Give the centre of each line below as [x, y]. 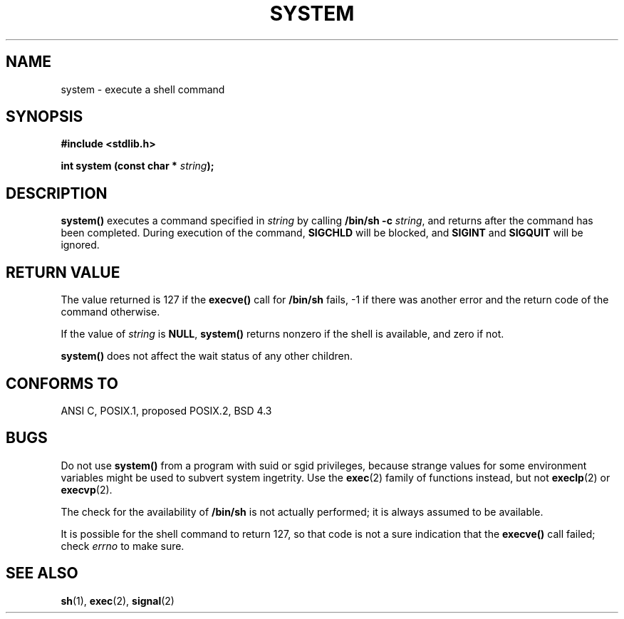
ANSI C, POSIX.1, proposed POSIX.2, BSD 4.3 [166, 410]
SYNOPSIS [45, 117]
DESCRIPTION [57, 193]
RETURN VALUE [63, 272]
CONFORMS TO [62, 383]
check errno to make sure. [123, 546]
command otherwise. [110, 312]
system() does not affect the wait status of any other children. [207, 356]
